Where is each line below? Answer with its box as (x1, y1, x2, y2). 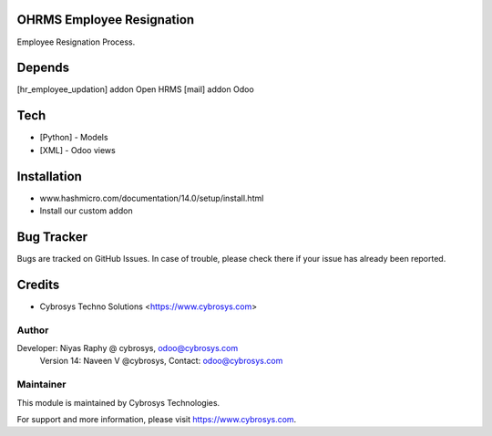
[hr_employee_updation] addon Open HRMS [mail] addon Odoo (16, 84, 254, 95)
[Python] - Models (39, 132, 108, 143)
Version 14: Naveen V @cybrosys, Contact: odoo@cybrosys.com (39, 356, 283, 367)
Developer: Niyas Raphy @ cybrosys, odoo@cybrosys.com (16, 342, 239, 353)
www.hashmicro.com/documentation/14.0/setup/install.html (39, 192, 264, 203)
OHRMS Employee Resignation (16, 12, 195, 27)
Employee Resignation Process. (16, 36, 136, 47)
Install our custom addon (39, 205, 133, 216)
